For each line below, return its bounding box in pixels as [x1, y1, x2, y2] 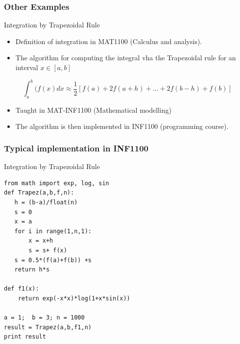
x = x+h [28, 237, 53, 245]
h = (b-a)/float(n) [14, 199, 78, 206]
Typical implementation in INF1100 [4, 142, 148, 154]
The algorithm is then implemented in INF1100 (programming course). [15, 121, 229, 131]
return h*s [14, 266, 50, 273]
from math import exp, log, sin [4, 179, 109, 187]
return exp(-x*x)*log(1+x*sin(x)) [18, 295, 130, 302]
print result [4, 333, 46, 341]
